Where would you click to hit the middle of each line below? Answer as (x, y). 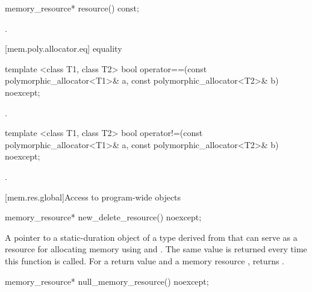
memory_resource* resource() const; (72, 8)
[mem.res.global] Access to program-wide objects (93, 197)
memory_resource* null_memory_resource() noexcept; (107, 281)
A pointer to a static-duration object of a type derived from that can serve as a (151, 237)
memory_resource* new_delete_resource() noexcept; (103, 217)
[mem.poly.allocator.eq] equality (64, 48)
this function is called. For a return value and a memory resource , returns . (145, 260)
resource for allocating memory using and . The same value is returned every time (156, 249)
